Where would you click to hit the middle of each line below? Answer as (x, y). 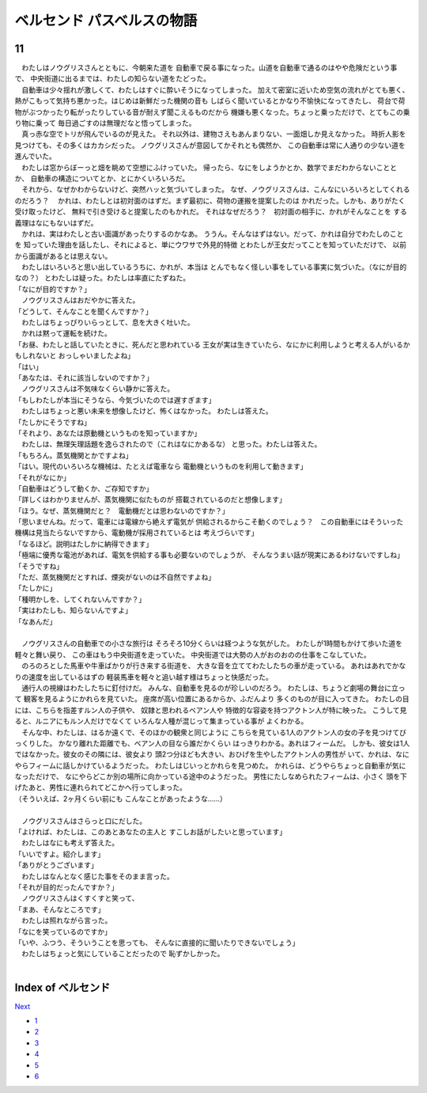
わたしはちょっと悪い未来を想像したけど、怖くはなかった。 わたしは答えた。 (147, 411)
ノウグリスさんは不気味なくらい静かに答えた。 (97, 389)
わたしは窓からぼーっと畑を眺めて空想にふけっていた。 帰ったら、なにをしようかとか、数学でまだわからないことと (209, 167)
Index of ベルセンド (62, 987)
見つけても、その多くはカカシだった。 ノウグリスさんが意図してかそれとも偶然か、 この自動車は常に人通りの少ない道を (210, 145)
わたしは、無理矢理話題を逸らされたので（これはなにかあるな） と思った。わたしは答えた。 (171, 444)
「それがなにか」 (42, 477)
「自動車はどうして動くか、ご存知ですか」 (84, 488)
